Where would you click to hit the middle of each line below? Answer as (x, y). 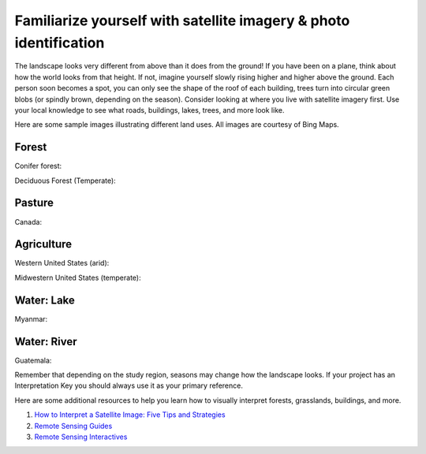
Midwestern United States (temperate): (78, 277)
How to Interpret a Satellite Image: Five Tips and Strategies (130, 415)
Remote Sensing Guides (73, 426)
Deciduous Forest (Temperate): (65, 180)
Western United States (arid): (62, 263)
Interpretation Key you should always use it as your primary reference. (129, 385)
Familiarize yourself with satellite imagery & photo (182, 20)
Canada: (28, 221)
